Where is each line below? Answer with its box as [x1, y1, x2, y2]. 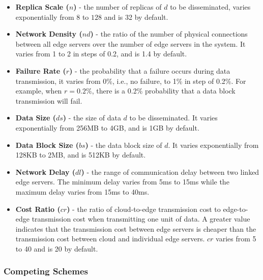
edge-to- [223, 203, 248, 214]
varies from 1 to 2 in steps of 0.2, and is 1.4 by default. [15, 48, 187, 59]
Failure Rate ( [15, 65, 66, 76]
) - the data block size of [85, 139, 162, 150]
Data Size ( [15, 112, 56, 123]
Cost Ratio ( [15, 203, 61, 214]
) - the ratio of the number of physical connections [90, 28, 248, 39]
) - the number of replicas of [73, 2, 162, 12]
